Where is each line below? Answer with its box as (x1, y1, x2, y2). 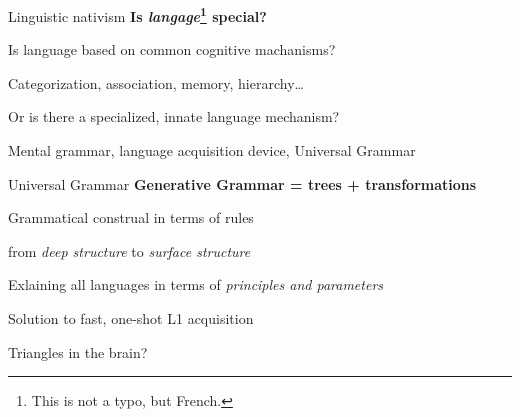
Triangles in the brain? (8, 341, 148, 362)
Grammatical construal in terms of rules (8, 207, 254, 228)
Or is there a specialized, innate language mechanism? (8, 106, 340, 127)
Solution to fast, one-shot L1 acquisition (8, 308, 254, 328)
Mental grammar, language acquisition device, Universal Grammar (8, 140, 416, 161)
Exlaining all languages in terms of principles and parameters (8, 274, 384, 295)
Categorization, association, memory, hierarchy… (8, 72, 304, 93)
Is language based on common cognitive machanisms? (8, 39, 336, 60)
